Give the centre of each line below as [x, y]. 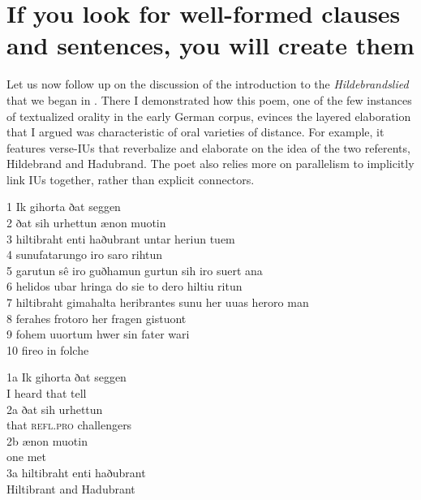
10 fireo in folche [48, 349]
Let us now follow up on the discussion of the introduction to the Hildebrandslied [208, 84]
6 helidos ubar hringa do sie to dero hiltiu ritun [125, 286]
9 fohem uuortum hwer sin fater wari [98, 334]
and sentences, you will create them [210, 45]
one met [26, 457]
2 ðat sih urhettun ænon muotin [86, 223]
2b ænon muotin [47, 440]
